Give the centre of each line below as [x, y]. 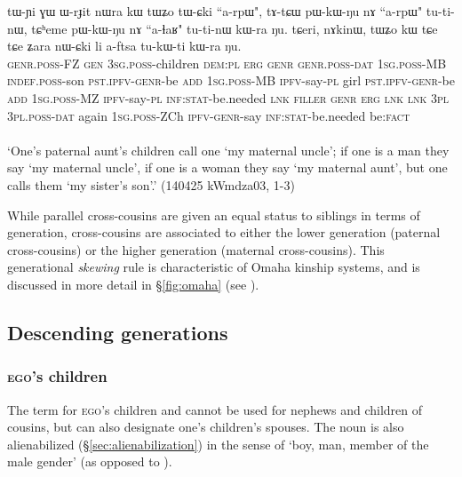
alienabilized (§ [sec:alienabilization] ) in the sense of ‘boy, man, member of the [218, 444]
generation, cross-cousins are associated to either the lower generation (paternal [224, 232]
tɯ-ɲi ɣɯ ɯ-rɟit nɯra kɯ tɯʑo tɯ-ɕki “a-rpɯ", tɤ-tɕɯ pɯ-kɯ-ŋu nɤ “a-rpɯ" [215, 11]
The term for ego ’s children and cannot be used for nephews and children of [215, 409]
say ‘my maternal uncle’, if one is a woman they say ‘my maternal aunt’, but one [227, 167]
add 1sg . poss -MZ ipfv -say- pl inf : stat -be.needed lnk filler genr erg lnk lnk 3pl [228, 97]
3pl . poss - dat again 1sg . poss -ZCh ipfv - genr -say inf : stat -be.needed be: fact [209, 115]
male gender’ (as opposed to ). [90, 461]
